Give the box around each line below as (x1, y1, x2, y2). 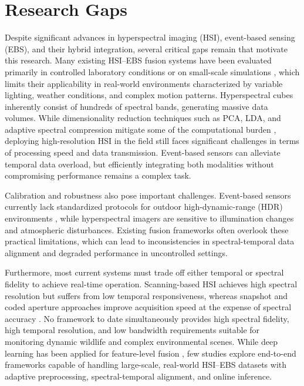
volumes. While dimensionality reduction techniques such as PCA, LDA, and (5, 112, 281, 124)
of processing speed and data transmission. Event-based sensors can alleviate (5, 146, 281, 159)
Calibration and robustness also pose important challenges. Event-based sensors (5, 189, 291, 201)
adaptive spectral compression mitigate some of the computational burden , (5, 123, 276, 135)
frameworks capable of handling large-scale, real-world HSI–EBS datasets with (5, 358, 287, 371)
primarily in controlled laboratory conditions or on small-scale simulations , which (5, 65, 300, 78)
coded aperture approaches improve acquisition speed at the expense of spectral (5, 301, 292, 313)
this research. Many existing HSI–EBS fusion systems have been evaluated (5, 54, 272, 66)
